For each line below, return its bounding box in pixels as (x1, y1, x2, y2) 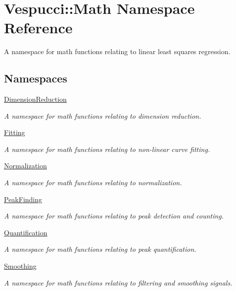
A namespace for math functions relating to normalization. (4, 177, 182, 188)
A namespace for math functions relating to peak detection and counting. (4, 211, 224, 221)
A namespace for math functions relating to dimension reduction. (4, 110, 201, 121)
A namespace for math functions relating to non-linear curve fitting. (4, 144, 210, 154)
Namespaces (4, 71, 67, 86)
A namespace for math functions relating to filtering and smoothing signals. (4, 277, 233, 288)
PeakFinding (4, 194, 43, 204)
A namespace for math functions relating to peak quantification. (4, 244, 196, 254)
